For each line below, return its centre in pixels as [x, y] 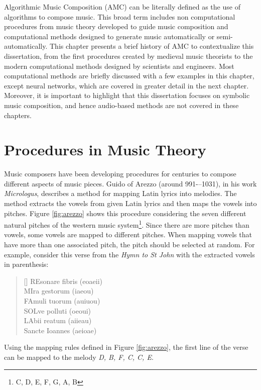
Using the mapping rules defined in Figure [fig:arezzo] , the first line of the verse [126, 347]
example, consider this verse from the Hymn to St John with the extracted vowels [129, 254]
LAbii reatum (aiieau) [58, 320]
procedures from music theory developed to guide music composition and [116, 26]
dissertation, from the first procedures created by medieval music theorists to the [128, 56]
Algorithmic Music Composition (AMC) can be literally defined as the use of [122, 7]
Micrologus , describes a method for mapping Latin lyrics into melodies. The [120, 193]
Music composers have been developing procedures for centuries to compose [120, 174]
